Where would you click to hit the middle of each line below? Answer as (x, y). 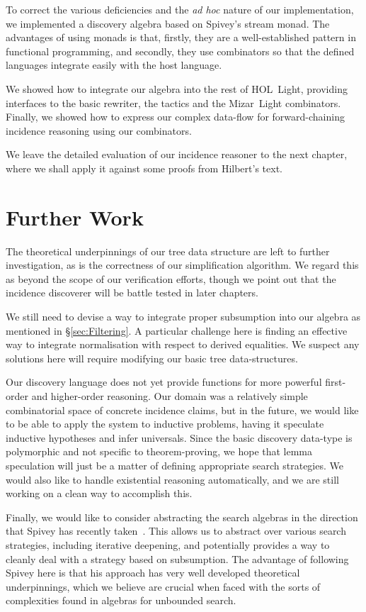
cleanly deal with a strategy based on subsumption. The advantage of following (177, 558)
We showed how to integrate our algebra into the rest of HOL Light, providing (177, 88)
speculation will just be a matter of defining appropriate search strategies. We (175, 465)
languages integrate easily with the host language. (114, 65)
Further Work (75, 217)
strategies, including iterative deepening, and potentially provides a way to (168, 544)
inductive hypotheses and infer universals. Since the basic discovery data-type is (179, 437)
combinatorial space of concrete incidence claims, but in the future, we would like (182, 410)
